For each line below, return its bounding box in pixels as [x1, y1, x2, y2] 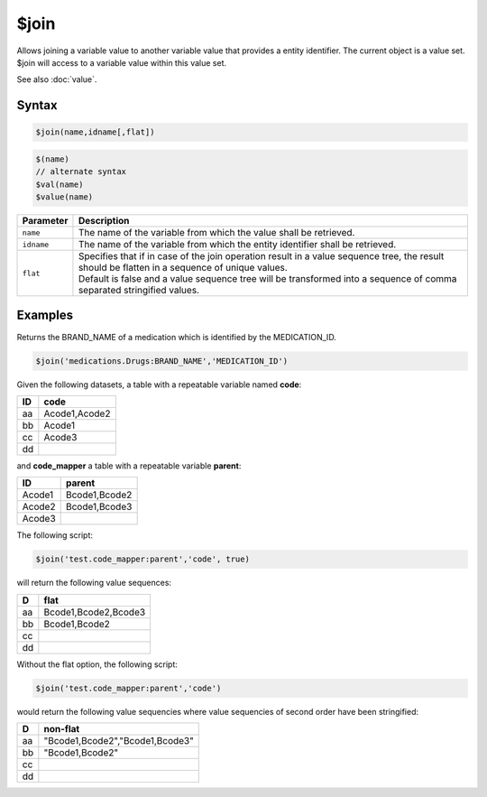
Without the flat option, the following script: [16, 659, 178, 670]
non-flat [43, 723, 80, 736]
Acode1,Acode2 [43, 407, 111, 420]
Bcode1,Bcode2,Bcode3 [43, 606, 146, 618]
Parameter [22, 215, 69, 227]
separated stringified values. [78, 284, 200, 297]
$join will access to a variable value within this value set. [16, 57, 227, 68]
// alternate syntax [35, 167, 126, 177]
